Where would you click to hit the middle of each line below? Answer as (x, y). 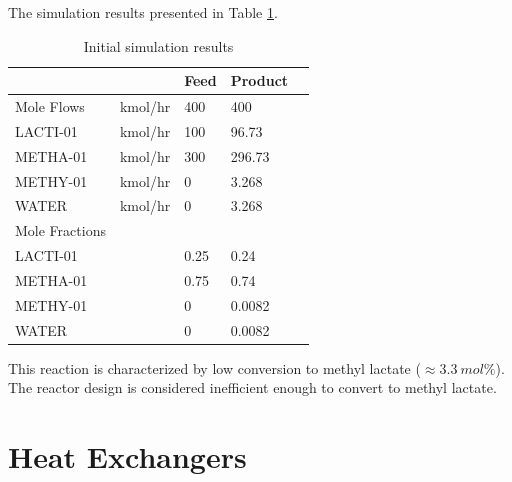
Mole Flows (50, 106)
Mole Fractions (60, 230)
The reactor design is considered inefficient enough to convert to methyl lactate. (252, 387)
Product (259, 80)
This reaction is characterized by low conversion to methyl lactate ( (214, 367)
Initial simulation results (158, 45)
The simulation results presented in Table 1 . (143, 12)
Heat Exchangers (127, 456)
